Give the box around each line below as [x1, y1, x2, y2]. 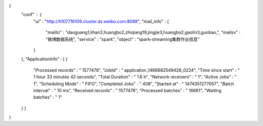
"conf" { [21, 12, 42, 17]
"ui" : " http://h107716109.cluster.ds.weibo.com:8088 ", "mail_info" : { [33, 18, 169, 24]
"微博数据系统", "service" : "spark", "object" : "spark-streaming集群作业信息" [45, 36, 200, 42]
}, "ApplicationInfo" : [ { [21, 56, 68, 62]
